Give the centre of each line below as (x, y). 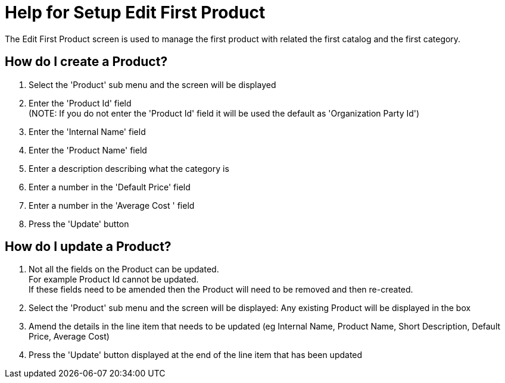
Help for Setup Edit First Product (135, 12)
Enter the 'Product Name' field (88, 150)
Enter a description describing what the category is (129, 168)
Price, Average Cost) (69, 337)
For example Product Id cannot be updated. (114, 280)
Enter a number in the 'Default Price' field (110, 187)
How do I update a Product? (88, 247)
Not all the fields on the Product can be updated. (124, 269)
